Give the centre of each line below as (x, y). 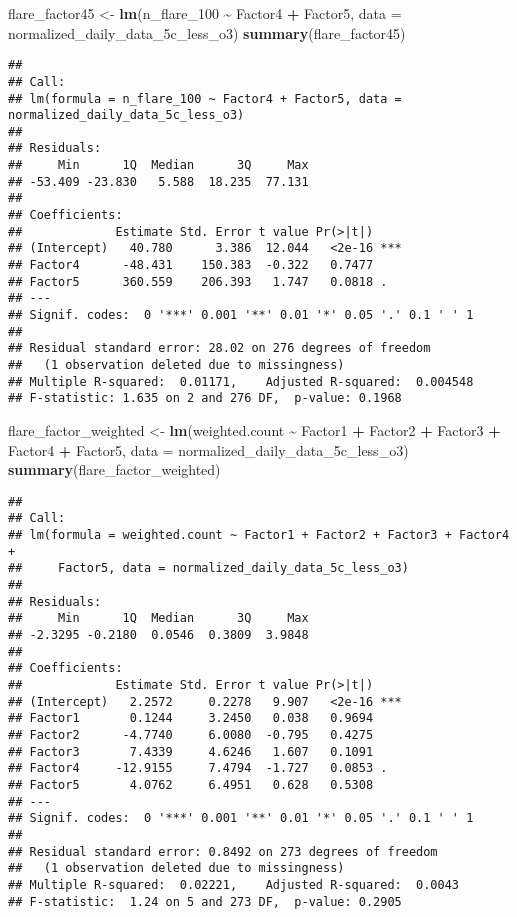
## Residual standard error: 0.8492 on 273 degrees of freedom (223, 851)
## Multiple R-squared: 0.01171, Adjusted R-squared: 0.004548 (241, 381)
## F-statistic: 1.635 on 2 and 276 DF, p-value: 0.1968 (205, 398)
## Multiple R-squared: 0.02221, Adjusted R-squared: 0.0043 (234, 884)
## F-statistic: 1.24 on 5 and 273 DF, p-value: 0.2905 (205, 901)
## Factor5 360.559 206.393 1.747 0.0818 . (198, 281)
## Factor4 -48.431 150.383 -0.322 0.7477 (191, 265)
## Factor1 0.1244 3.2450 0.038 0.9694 (191, 718)
